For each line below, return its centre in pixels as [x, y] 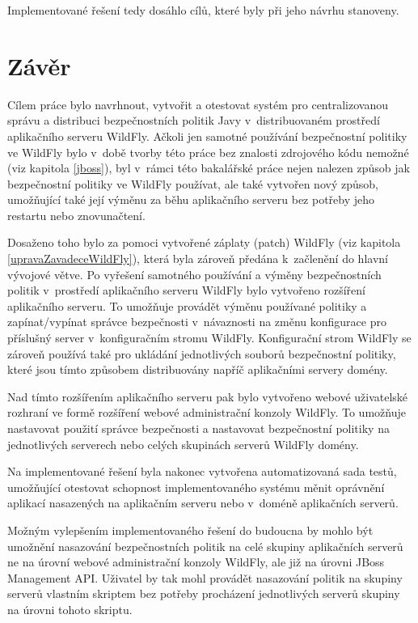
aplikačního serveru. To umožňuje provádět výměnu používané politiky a [187, 305]
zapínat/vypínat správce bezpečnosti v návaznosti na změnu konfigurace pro [197, 322]
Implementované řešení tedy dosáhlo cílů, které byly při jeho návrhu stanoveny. [203, 10]
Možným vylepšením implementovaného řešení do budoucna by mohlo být [190, 530]
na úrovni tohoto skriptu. [70, 609]
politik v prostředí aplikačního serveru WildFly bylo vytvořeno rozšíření [186, 290]
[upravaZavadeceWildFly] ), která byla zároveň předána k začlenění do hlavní [198, 259]
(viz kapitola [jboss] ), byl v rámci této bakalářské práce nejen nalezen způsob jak [209, 168]
